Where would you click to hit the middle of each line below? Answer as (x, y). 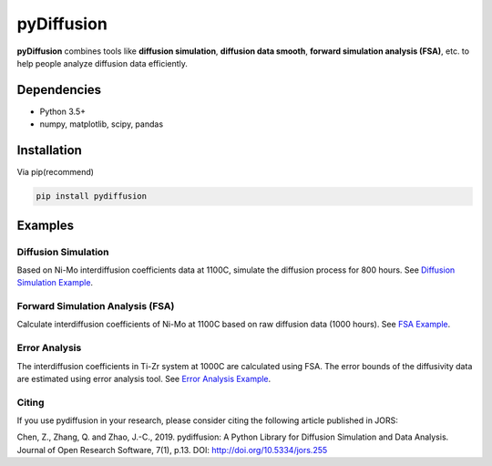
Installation (49, 150)
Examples (46, 225)
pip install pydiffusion (92, 197)
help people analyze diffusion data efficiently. (102, 63)
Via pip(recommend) (56, 172)
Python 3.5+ (63, 111)
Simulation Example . (55, 283)
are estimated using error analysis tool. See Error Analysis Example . (144, 378)
